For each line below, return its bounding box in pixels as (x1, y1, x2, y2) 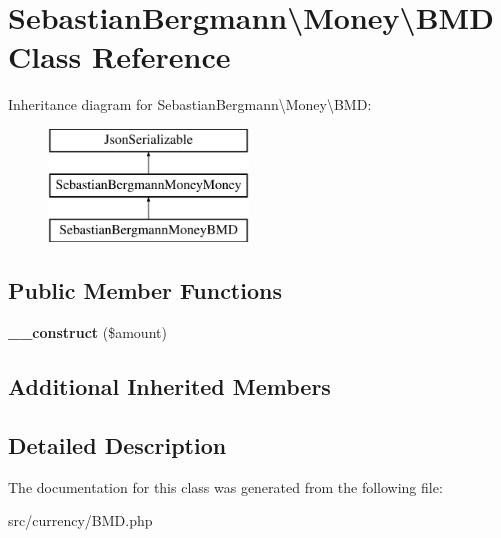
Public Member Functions (8, 275, 282, 306)
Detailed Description (8, 429, 227, 460)
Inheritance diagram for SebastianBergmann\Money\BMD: (8, 94, 372, 115)
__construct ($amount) (8, 322, 167, 343)
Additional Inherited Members (8, 371, 331, 402)
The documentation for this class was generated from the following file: (8, 476, 443, 497)
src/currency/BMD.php (8, 510, 153, 531)
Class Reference (8, 36, 231, 77)
